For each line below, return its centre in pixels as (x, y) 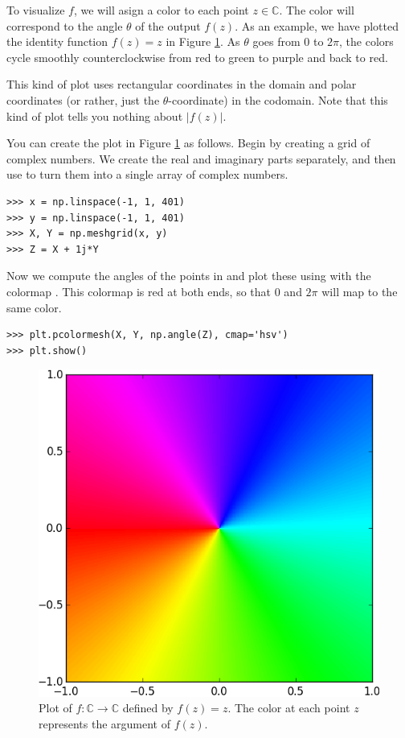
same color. (34, 307)
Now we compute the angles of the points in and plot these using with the (189, 276)
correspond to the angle (65, 25)
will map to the (360, 291)
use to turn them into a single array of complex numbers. (147, 174)
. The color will (317, 10)
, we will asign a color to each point (161, 10)
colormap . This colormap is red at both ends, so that (139, 291)
